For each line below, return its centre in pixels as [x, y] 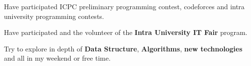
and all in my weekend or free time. [57, 58]
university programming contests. [54, 16]
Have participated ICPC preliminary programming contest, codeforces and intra [124, 6]
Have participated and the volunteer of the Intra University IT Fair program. [126, 32]
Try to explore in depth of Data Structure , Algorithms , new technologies [123, 48]
